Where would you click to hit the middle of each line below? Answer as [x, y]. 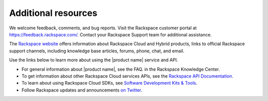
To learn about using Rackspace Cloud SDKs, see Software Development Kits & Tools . [109, 83]
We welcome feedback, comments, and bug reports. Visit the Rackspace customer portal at [103, 28]
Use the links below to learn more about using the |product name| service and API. [94, 60]
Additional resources [53, 13]
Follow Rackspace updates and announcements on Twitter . [82, 90]
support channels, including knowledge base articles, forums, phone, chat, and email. [97, 51]
